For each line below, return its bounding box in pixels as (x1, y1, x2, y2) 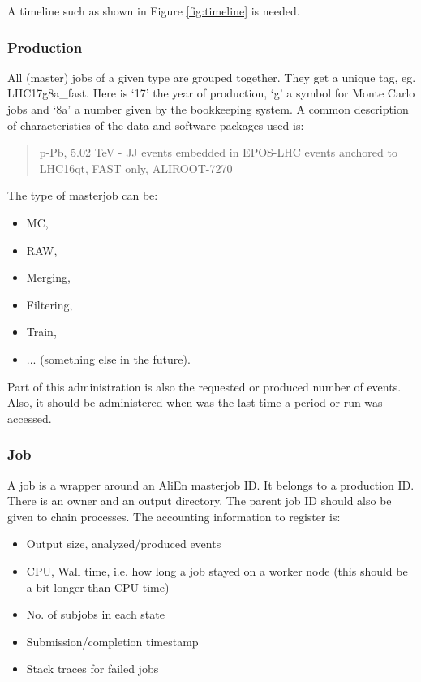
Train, (26, 323, 57, 340)
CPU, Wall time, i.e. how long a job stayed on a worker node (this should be (26, 562, 408, 579)
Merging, (26, 269, 71, 286)
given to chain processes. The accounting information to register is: (7, 507, 341, 524)
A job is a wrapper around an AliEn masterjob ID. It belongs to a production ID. (7, 476, 415, 493)
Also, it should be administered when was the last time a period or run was (7, 394, 383, 411)
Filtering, (26, 296, 73, 313)
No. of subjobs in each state (26, 606, 165, 623)
